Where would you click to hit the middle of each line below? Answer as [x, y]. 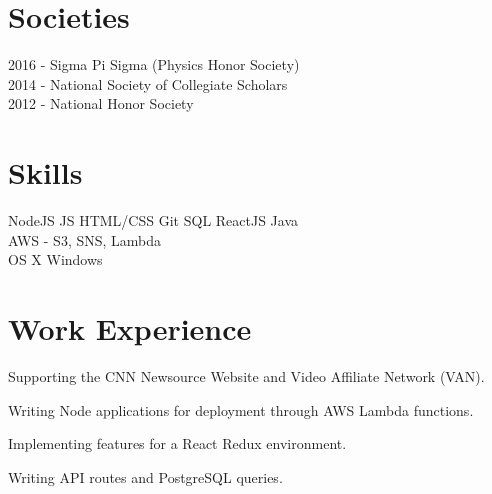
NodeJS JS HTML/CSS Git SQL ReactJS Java [153, 220]
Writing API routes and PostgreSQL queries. [145, 476]
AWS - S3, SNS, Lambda [85, 239]
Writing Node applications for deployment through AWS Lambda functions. [241, 409]
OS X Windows [55, 259]
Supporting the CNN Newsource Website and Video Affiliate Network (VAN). [246, 375]
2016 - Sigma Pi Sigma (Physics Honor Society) [154, 64]
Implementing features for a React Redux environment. [177, 443]
